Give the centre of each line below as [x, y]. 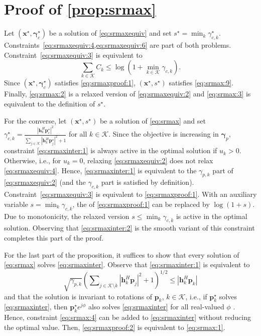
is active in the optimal [212, 216]
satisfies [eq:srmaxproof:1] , [95, 83]
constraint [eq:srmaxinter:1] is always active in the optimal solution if [111, 150]
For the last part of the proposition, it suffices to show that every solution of [122, 254]
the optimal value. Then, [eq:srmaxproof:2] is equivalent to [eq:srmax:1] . [115, 327]
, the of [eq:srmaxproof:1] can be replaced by [141, 204]
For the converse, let [35, 120]
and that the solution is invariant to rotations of [78, 296]
